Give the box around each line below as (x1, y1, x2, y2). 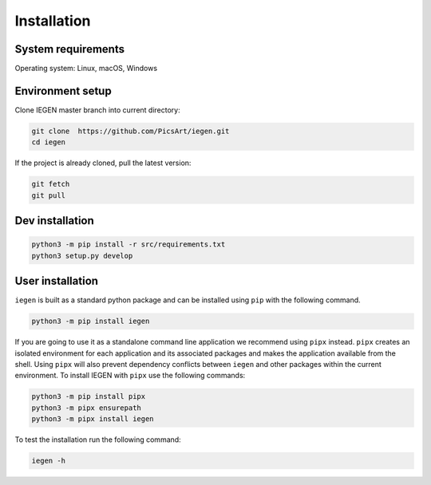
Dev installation (14, 214, 95, 227)
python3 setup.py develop (31, 251, 133, 260)
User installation (14, 274, 99, 288)
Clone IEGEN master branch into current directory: (14, 104, 181, 115)
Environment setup (14, 84, 112, 97)
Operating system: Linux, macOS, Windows (14, 64, 158, 73)
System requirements (14, 42, 125, 56)
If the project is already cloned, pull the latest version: (14, 158, 192, 168)
